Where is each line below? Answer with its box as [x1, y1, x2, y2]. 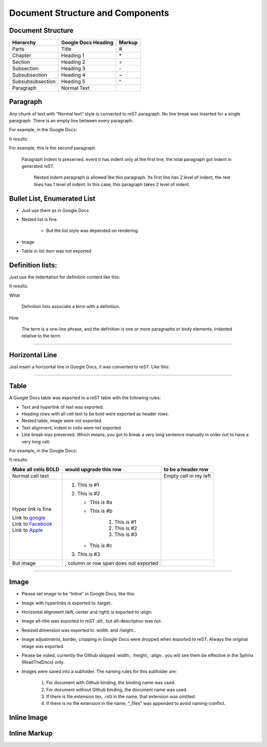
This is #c [89, 542, 112, 549]
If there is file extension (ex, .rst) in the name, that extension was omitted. [46, 694, 196, 699]
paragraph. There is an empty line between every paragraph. [9, 117, 133, 123]
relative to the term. [21, 333, 62, 339]
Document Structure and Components [9, 7, 169, 18]
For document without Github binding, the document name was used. [46, 687, 188, 693]
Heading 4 [61, 72, 86, 79]
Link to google [12, 514, 45, 521]
